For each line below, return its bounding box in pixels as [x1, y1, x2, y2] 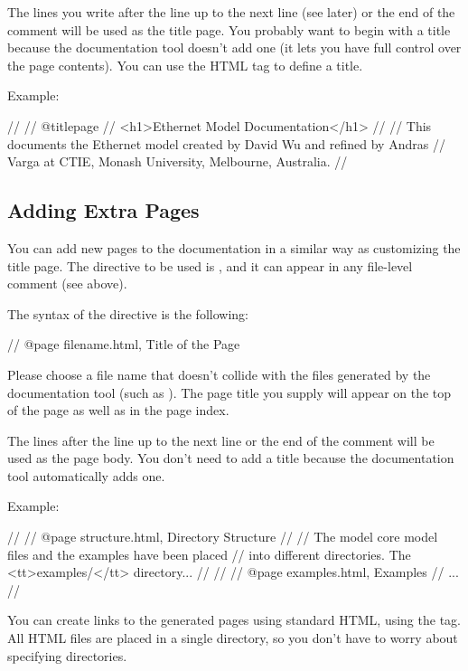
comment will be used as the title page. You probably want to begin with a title [7, 20, 451, 39]
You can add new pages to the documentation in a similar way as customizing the [7, 238, 461, 257]
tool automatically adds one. [7, 466, 165, 485]
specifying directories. [7, 646, 127, 665]
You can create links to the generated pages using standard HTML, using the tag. [7, 610, 461, 629]
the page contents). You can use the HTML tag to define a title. [7, 55, 363, 74]
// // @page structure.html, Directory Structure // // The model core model [7, 527, 438, 546]
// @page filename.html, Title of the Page [7, 335, 240, 354]
